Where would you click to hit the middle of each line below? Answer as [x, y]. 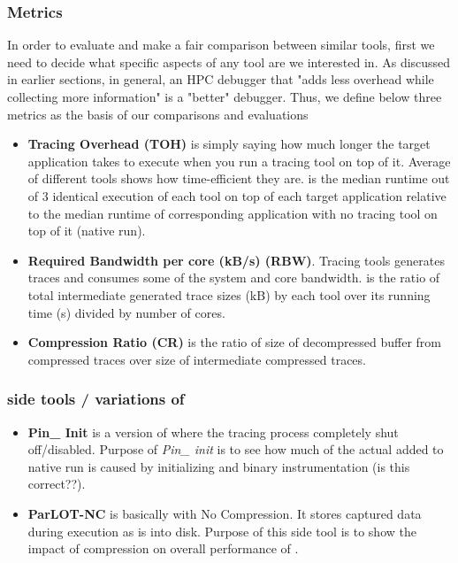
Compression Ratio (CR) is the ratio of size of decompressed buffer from [234, 342]
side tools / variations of [96, 399]
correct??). [57, 484]
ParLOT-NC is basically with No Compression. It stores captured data [225, 513]
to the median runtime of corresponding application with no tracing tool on [233, 213]
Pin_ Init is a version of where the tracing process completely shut [213, 432]
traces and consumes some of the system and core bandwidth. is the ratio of [234, 278]
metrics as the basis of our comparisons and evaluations [158, 114]
